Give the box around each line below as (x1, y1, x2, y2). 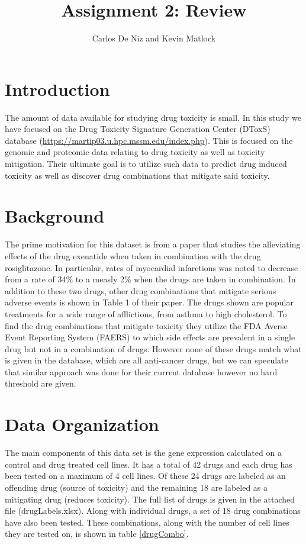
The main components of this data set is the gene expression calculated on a (5, 446, 282, 459)
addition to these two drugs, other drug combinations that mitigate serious (5, 284, 276, 297)
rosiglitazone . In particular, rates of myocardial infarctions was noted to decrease (5, 261, 298, 273)
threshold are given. (5, 377, 76, 390)
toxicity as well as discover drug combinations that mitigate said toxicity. (5, 169, 270, 181)
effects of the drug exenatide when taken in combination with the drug (5, 249, 261, 262)
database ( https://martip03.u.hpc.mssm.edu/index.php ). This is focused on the (5, 134, 293, 146)
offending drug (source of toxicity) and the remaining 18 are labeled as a (5, 481, 268, 493)
